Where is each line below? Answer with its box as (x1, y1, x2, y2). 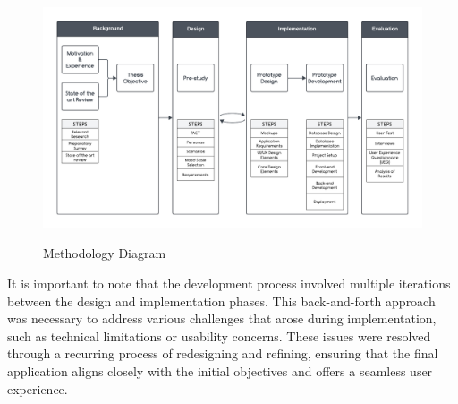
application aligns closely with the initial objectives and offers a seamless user (7, 361, 433, 380)
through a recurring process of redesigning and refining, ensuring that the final (7, 344, 438, 363)
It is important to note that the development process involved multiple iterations (7, 273, 451, 292)
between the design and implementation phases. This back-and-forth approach (7, 291, 436, 310)
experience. (7, 379, 68, 398)
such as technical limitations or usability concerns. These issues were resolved (7, 326, 431, 345)
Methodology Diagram (43, 244, 166, 262)
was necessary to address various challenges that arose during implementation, (7, 309, 437, 328)
